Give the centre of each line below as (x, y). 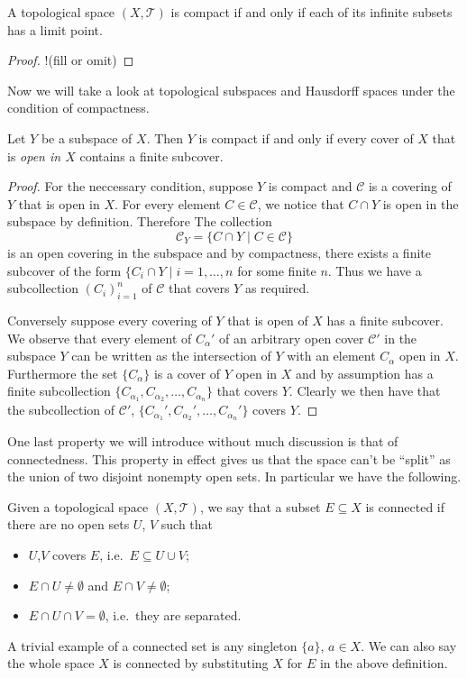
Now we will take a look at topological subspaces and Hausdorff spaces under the (231, 90)
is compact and (310, 186)
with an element (331, 356)
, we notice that (301, 203)
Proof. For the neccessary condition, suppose (130, 186)
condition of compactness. (78, 108)
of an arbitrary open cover (292, 338)
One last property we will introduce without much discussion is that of (203, 441)
